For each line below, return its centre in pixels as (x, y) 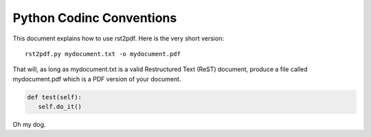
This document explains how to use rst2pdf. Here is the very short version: (119, 38)
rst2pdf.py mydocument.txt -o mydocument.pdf (103, 54)
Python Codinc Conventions (95, 18)
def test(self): (55, 97)
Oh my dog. (29, 125)
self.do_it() (60, 107)
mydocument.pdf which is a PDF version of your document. (97, 79)
